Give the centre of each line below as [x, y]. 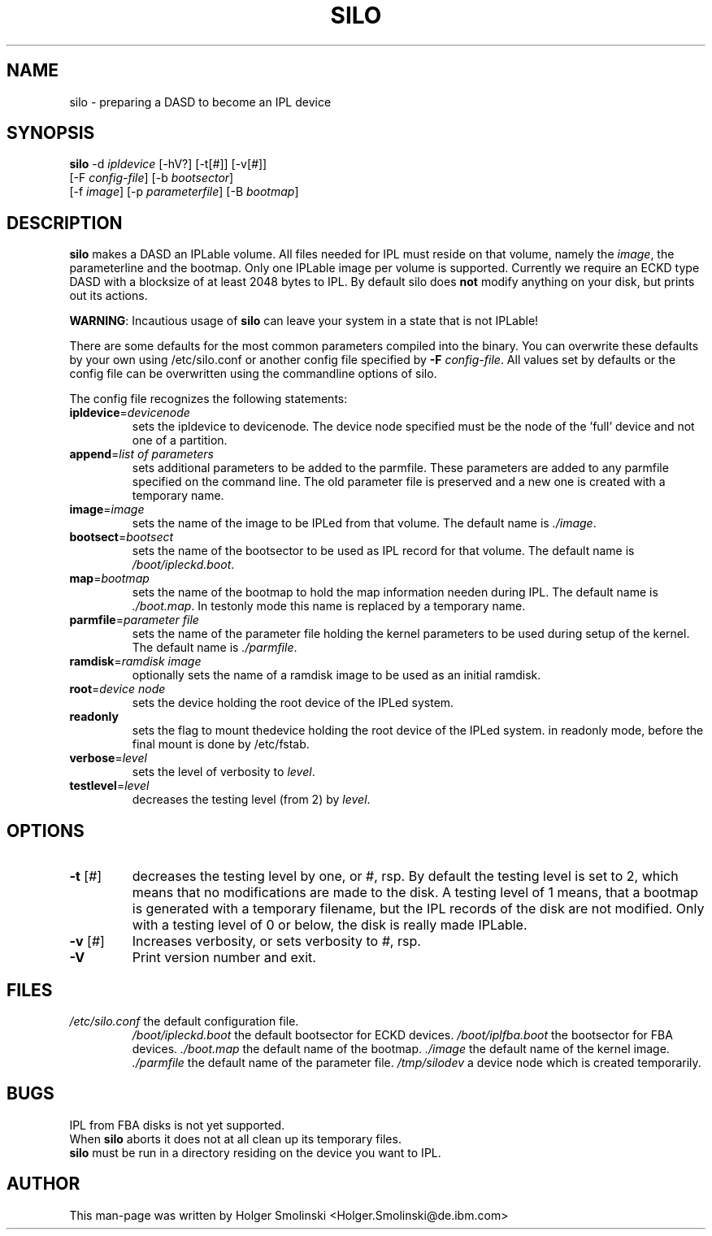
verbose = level [108, 758]
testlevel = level [109, 786]
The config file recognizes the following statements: [208, 399]
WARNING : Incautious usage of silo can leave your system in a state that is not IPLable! [304, 321]
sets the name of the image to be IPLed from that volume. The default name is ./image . [364, 523]
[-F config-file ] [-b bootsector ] [152, 178]
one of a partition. [180, 440]
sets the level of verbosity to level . [224, 772]
